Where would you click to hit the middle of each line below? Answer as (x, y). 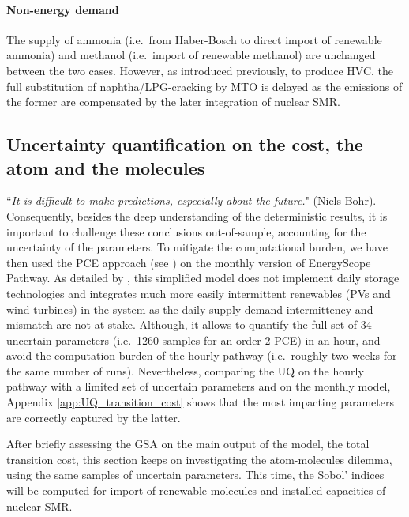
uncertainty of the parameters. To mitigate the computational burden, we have (197, 247)
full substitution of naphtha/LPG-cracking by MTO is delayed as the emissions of (204, 86)
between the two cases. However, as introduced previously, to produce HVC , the (200, 70)
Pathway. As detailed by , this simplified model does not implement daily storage (203, 278)
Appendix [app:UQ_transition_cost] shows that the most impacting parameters (201, 402)
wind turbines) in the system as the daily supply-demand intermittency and (190, 309)
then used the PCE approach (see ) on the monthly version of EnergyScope (189, 262)
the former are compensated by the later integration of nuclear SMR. (173, 102)
